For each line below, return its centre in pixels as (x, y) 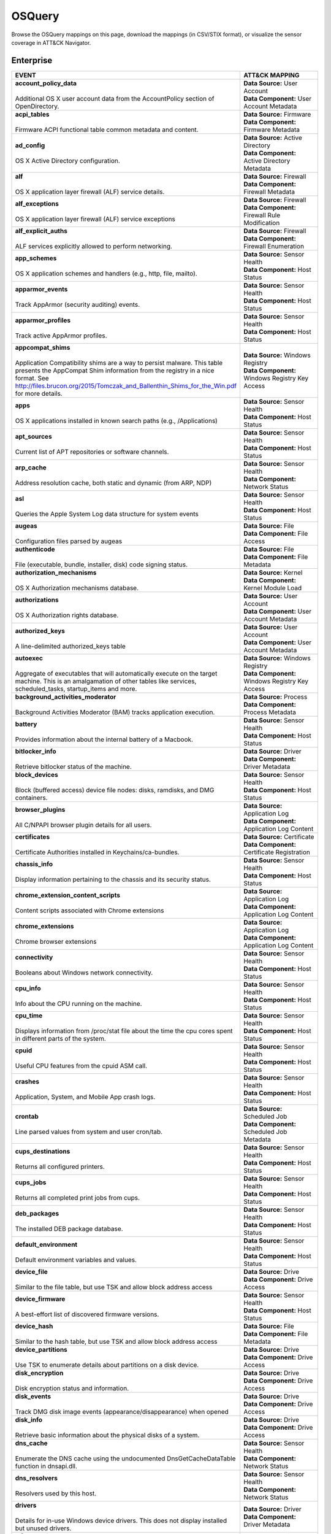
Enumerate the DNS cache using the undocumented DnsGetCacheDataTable (125, 1459)
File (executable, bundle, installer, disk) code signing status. (101, 565)
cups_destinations (43, 1151)
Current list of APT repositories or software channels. (92, 452)
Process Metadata (270, 712)
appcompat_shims (43, 347)
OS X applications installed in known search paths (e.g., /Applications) (116, 420)
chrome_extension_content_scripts (68, 895)
